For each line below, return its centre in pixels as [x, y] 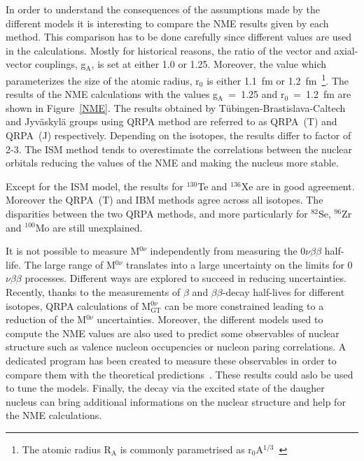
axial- [346, 50]
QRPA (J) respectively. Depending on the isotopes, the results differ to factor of [178, 135]
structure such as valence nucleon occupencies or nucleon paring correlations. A [176, 347]
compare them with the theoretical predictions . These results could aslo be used [180, 374]
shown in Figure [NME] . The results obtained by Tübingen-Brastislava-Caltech [176, 107]
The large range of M [70, 264]
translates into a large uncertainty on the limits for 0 [239, 264]
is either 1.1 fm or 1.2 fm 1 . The [278, 79]
